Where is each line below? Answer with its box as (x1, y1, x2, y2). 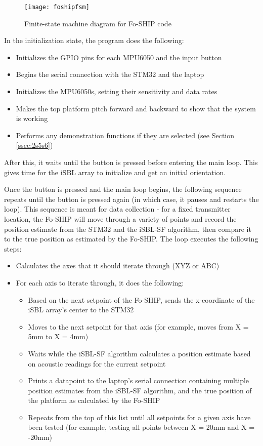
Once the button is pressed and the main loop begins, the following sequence (4, 184, 242, 194)
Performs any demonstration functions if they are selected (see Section (16, 130, 235, 140)
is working (16, 113, 48, 124)
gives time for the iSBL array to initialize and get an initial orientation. (4, 167, 226, 177)
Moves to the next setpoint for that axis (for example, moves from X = (28, 321, 249, 332)
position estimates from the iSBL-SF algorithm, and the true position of (28, 385, 252, 395)
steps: (4, 243, 22, 254)
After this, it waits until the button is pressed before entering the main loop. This (4, 157, 258, 167)
